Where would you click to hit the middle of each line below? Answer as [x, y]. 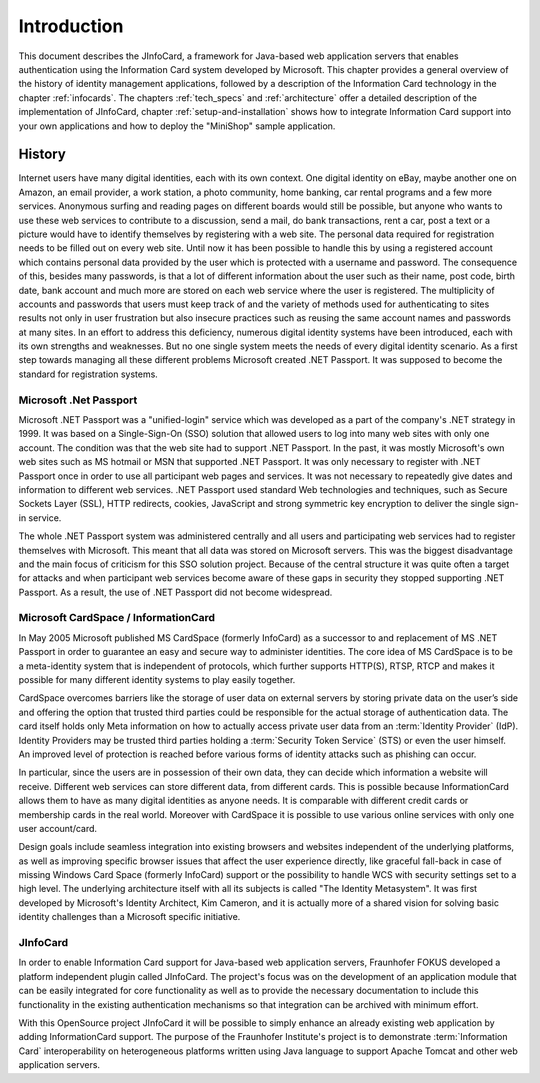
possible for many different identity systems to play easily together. [157, 680]
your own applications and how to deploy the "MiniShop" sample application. [177, 126]
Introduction [71, 26]
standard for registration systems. [88, 374]
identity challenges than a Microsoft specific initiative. [129, 917]
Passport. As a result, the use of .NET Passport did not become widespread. [175, 592]
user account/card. [58, 828]
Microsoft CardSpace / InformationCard [116, 618]
